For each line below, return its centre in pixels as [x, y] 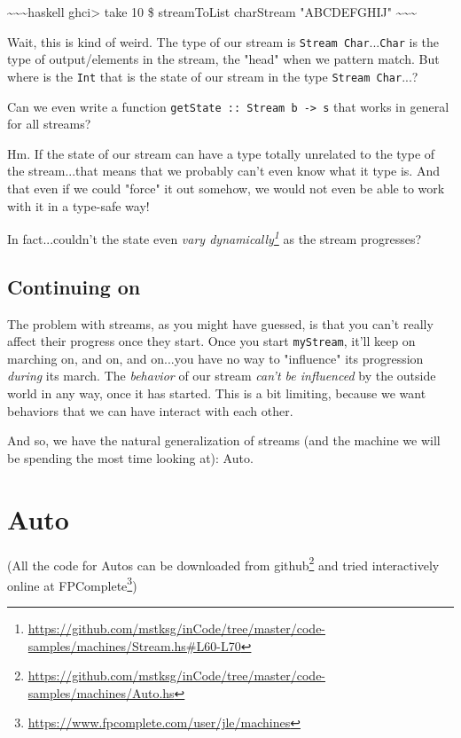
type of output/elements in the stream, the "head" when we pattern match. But [223, 59]
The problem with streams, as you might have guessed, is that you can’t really [220, 323]
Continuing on [74, 286]
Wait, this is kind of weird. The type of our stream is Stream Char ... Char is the [223, 41]
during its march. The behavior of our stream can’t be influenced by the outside [222, 376]
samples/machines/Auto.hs [101, 692]
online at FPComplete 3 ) [72, 584]
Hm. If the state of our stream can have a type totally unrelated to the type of [221, 153]
